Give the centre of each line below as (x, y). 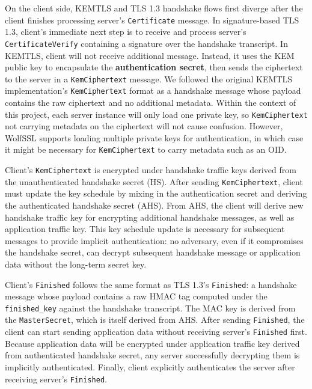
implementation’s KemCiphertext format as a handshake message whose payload (153, 90)
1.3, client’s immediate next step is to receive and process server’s (126, 32)
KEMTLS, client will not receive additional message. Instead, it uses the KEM (150, 55)
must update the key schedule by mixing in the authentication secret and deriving (156, 193)
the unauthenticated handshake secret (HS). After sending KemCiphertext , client (154, 181)
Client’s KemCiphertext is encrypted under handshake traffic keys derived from (151, 170)
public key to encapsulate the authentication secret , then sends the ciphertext (154, 67)
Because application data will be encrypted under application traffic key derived (152, 343)
